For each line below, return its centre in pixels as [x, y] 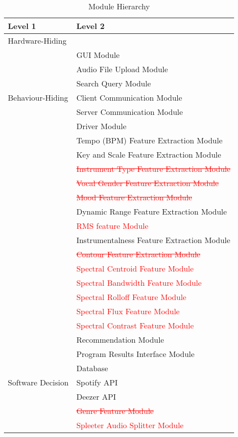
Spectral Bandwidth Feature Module [139, 283]
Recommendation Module [120, 340]
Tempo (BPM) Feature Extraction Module [149, 140]
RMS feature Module [112, 226]
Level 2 [90, 26]
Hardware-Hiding [37, 41]
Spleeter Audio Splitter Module [130, 425]
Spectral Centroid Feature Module [135, 268]
